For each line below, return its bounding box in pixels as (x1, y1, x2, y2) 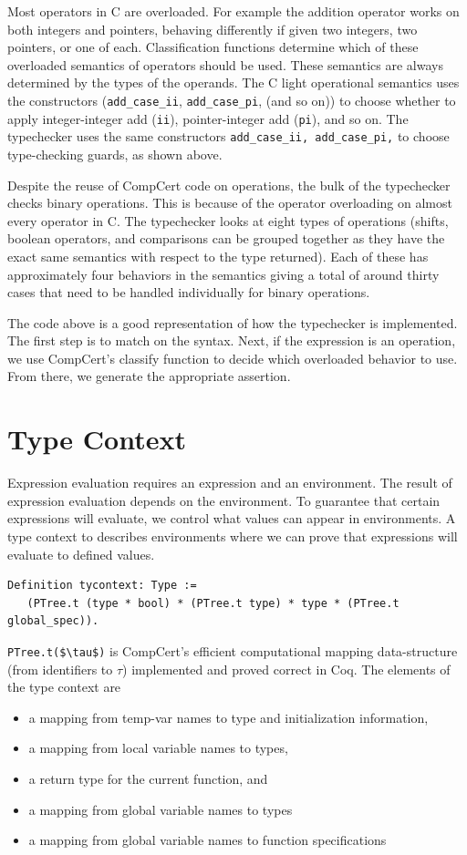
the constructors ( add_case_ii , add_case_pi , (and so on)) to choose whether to (7, 90, 456, 109)
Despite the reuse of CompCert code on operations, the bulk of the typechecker (7, 175, 451, 194)
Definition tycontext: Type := (7, 579, 197, 592)
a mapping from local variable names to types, (28, 738, 288, 757)
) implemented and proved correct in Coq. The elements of (122, 659, 451, 678)
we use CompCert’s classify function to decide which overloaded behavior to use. (7, 348, 458, 367)
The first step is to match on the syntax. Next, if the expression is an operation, (7, 331, 456, 350)
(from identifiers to (7, 659, 113, 678)
